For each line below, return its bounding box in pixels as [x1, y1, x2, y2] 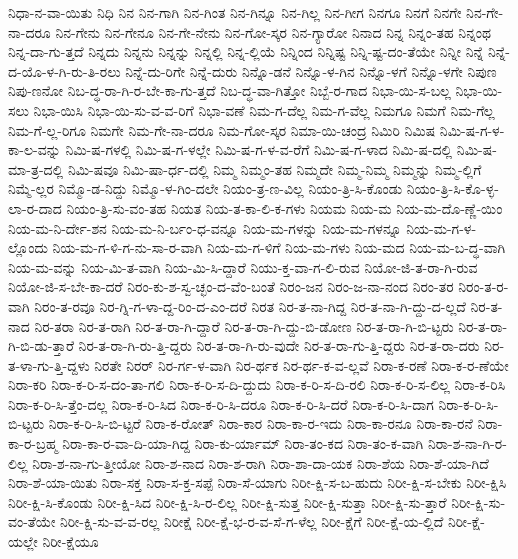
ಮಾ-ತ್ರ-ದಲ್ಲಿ [8, 158, 64, 179]
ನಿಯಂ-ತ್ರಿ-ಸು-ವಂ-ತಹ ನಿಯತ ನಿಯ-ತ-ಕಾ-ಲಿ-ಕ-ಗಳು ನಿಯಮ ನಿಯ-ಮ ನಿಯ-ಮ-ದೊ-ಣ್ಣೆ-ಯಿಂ [66, 197, 503, 218]
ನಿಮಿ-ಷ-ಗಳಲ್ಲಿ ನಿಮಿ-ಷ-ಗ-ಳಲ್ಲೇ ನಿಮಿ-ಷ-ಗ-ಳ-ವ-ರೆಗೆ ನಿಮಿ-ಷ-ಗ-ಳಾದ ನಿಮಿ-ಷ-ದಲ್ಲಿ [65, 139, 453, 160]
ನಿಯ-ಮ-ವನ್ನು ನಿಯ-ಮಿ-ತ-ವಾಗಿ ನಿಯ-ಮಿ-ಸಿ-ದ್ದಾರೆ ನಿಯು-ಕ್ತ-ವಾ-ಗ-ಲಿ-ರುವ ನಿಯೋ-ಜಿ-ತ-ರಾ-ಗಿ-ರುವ [8, 256, 478, 277]
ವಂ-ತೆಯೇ [8, 511, 56, 532]
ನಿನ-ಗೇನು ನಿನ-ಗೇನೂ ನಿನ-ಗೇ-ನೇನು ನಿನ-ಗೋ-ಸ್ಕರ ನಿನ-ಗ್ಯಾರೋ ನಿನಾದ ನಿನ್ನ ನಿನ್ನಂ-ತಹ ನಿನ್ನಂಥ [55, 21, 492, 42]
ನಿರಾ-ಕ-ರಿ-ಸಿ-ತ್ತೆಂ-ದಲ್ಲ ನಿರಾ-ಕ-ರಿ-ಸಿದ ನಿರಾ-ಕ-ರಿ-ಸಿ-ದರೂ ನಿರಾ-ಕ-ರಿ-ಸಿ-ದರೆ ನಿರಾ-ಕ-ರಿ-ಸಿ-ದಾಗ [8, 393, 434, 414]
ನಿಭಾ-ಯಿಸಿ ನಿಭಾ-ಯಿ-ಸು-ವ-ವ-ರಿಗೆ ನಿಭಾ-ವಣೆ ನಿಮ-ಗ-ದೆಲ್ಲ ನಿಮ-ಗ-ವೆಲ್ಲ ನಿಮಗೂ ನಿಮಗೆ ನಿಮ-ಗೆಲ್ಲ [33, 99, 495, 120]
